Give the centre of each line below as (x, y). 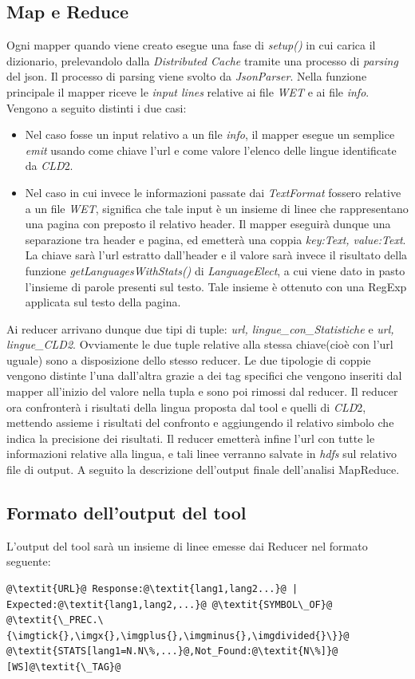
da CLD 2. (49, 166)
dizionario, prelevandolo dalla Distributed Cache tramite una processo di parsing (202, 60)
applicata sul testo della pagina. (103, 302)
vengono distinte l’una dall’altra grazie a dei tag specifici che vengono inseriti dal (204, 375)
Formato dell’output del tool (126, 513)
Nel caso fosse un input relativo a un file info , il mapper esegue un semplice (210, 134)
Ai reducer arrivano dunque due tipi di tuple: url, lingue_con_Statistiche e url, (200, 328)
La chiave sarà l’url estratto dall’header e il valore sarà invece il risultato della (216, 255)
